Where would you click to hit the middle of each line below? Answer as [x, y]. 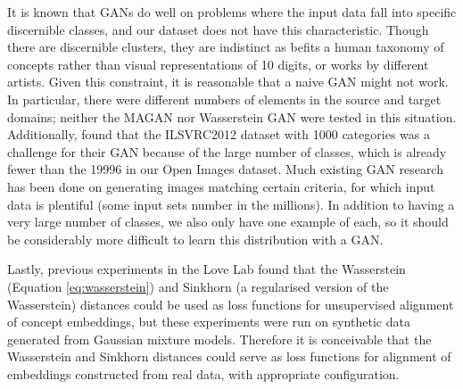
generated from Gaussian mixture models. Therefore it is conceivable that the [219, 339]
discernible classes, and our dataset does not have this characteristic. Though [218, 29]
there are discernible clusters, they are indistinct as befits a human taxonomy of [226, 47]
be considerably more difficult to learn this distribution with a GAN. [195, 239]
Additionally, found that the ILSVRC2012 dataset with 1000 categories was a [219, 134]
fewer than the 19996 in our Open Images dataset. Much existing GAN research [225, 169]
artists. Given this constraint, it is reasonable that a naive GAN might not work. [228, 82]
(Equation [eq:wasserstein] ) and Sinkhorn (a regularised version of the [198, 286]
